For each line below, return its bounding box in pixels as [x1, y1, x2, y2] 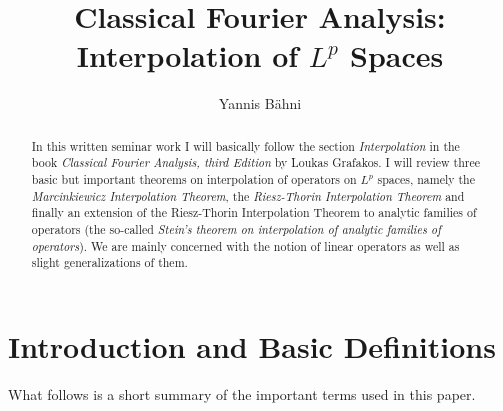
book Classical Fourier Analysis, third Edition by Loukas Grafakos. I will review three [31, 154, 481, 171]
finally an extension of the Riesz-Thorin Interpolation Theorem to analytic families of [31, 204, 477, 221]
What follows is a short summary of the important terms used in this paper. [8, 383, 476, 404]
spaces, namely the [377, 171, 475, 188]
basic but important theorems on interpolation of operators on [31, 171, 357, 188]
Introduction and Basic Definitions [8, 325, 496, 366]
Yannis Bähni [218, 93, 302, 114]
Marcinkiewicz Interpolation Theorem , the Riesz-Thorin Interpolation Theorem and [31, 187, 465, 204]
